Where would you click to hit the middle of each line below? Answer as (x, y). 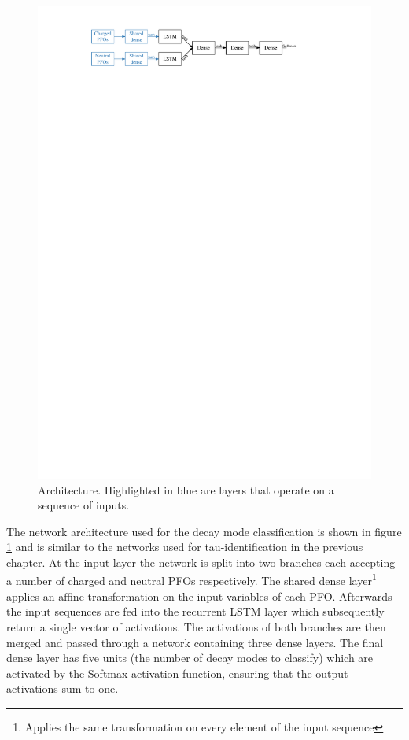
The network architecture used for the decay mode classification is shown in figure (204, 531)
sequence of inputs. (84, 505)
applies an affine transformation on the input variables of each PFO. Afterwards (199, 596)
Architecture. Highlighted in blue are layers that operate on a (186, 489)
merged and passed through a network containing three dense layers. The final (195, 642)
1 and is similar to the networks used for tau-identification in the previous (185, 547)
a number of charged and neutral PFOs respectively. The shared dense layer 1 (192, 579)
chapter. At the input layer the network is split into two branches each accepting (201, 562)
